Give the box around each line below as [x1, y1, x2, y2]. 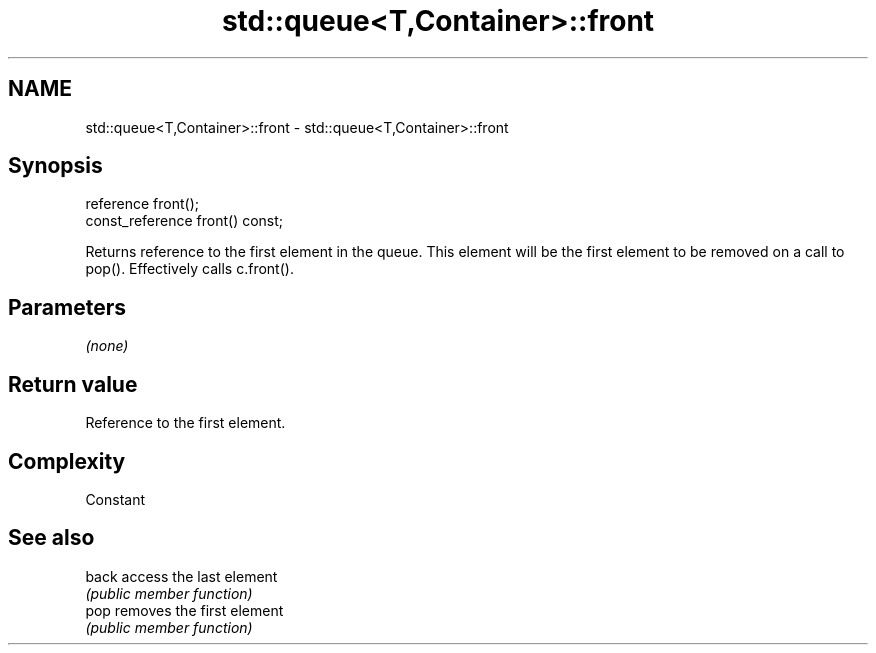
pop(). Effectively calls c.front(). [85, 260, 294, 278]
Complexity [8, 448, 126, 474]
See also [8, 525, 95, 551]
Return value [8, 371, 138, 397]
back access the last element [85, 567, 278, 585]
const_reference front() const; [85, 212, 284, 230]
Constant [85, 490, 146, 508]
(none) [85, 337, 129, 355]
